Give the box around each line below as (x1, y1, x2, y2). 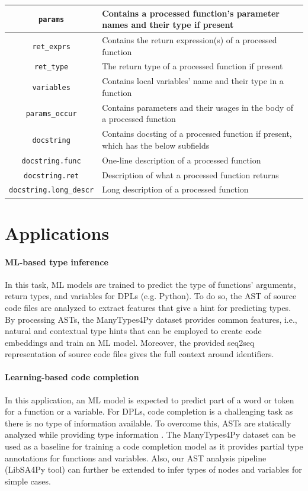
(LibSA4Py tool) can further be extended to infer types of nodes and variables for (5, 463, 302, 476)
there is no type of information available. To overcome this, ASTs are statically (5, 416, 291, 429)
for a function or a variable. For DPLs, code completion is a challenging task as (5, 405, 293, 418)
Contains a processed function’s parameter (102, 7, 280, 19)
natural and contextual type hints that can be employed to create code (5, 325, 262, 337)
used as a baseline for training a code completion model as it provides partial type (5, 440, 303, 453)
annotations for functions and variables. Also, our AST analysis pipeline (5, 451, 267, 464)
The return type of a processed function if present (102, 60, 283, 72)
